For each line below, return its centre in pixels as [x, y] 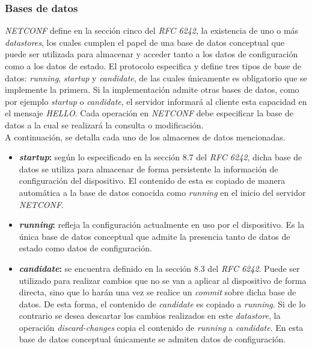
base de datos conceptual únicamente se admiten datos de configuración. [152, 339]
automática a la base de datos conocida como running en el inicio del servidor [162, 192]
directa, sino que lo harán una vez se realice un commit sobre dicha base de [158, 292]
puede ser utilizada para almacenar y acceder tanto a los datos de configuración [151, 54]
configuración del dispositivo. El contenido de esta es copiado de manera [152, 181]
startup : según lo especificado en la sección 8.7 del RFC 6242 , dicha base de [161, 157]
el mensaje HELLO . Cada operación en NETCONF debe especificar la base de [149, 113]
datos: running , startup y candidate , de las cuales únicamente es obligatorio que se [156, 77]
